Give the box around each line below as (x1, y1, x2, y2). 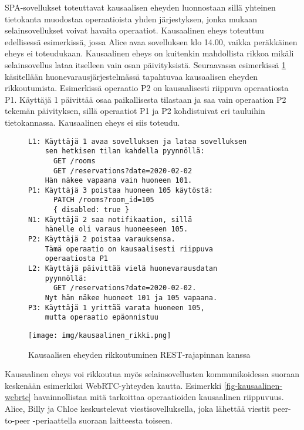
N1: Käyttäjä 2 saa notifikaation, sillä (28, 215, 192, 224)
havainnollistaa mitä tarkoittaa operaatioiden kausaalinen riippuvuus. (33, 391, 284, 403)
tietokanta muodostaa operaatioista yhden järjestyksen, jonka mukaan (5, 12, 258, 25)
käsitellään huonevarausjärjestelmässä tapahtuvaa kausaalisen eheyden (5, 70, 258, 82)
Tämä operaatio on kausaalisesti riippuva (45, 244, 213, 253)
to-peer (5, 414, 31, 426)
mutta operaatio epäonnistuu (45, 313, 158, 322)
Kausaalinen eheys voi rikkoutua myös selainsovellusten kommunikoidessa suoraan (5, 368, 300, 380)
